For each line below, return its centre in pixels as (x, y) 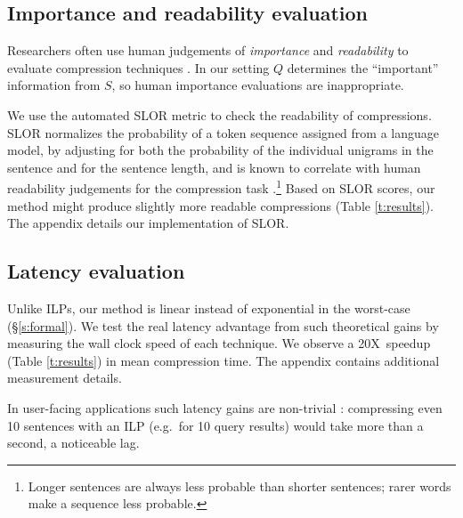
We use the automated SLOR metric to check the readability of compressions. (219, 114)
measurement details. (65, 378)
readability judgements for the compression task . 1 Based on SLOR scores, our (221, 187)
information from (54, 85)
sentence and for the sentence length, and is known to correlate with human (214, 167)
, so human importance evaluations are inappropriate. (258, 85)
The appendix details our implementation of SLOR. (148, 223)
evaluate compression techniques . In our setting (138, 67)
